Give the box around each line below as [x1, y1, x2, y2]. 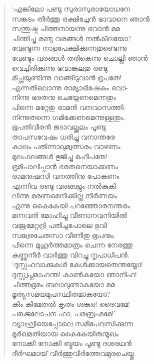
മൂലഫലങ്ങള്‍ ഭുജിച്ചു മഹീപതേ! [11, 151, 107, 161]
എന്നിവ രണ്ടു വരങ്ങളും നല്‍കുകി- [11, 180, 118, 191]
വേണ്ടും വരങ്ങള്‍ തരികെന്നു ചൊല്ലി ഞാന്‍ [11, 52, 148, 63]
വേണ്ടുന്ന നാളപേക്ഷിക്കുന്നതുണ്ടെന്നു [11, 43, 127, 53]
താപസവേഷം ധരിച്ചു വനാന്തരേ [11, 131, 115, 142]
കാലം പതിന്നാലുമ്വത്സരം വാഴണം [11, 141, 120, 152]
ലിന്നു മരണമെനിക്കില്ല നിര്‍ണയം [11, 190, 117, 201]
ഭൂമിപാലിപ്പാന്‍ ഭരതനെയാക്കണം [11, 161, 118, 171]
